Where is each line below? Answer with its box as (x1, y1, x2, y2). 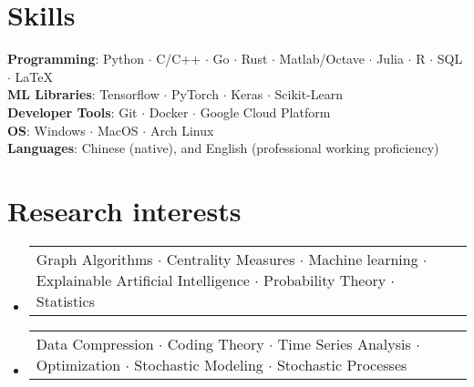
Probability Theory (263, 269, 386, 290)
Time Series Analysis (277, 332, 411, 354)
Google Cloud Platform (200, 102, 331, 121)
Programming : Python (7, 49, 144, 68)
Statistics (36, 290, 95, 311)
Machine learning (308, 248, 418, 270)
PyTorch (170, 85, 219, 104)
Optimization (36, 353, 121, 375)
